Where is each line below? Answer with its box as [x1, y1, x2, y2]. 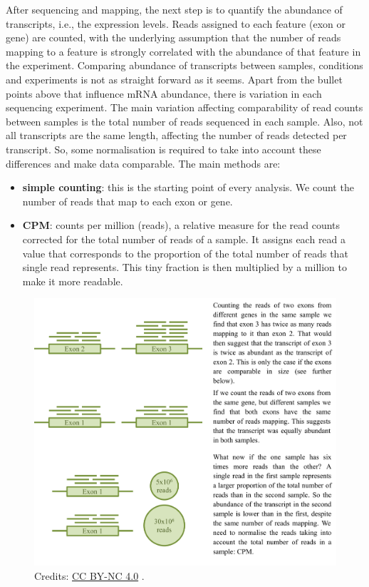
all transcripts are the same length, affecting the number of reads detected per [6, 128, 347, 143]
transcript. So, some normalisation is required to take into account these [6, 141, 321, 156]
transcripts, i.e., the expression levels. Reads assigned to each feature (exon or [6, 16, 345, 31]
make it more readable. [22, 273, 123, 288]
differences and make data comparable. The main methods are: [6, 155, 281, 170]
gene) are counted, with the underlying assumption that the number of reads [6, 30, 341, 45]
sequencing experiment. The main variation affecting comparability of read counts [6, 100, 363, 115]
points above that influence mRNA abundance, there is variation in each [6, 86, 322, 101]
